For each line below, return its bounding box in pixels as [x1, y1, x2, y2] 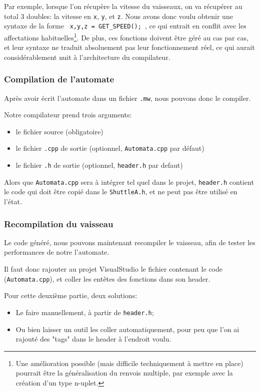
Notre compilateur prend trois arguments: [4, 109, 132, 120]
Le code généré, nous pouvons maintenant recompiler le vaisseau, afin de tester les [4, 237, 255, 247]
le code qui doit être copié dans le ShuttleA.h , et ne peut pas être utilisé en [4, 186, 237, 197]
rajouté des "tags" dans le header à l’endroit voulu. [15, 334, 171, 344]
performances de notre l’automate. [4, 247, 109, 257]
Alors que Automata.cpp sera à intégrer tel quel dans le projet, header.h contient [4, 176, 254, 187]
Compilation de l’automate [4, 73, 114, 85]
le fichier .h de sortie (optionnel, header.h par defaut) [15, 160, 183, 170]
